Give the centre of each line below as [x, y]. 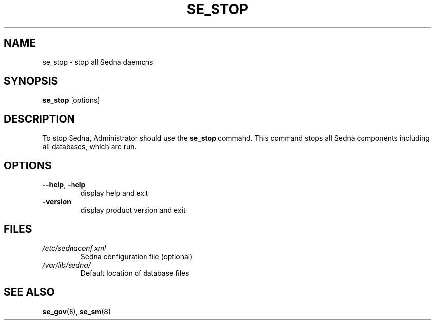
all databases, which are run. [89, 147]
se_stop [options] [71, 100]
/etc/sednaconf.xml [74, 248]
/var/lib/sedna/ [67, 265]
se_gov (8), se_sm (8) [77, 311]
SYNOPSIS [31, 81]
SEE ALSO [29, 292]
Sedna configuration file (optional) [137, 256]
